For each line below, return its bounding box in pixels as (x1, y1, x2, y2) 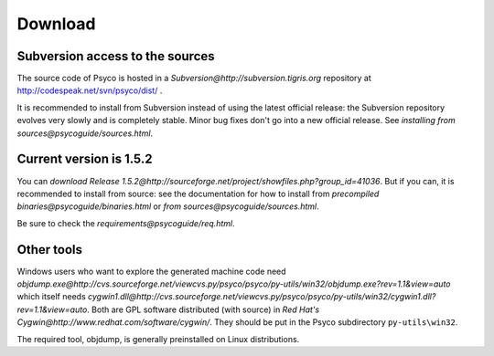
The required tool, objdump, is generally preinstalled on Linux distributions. (16, 333, 300, 344)
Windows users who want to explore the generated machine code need (16, 266, 287, 277)
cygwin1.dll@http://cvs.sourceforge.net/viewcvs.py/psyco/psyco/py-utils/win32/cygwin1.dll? (87, 291, 436, 302)
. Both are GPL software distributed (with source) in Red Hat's (87, 304, 320, 315)
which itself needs (16, 291, 86, 302)
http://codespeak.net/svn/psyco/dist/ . (16, 85, 163, 96)
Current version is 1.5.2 (16, 152, 153, 167)
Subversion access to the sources (16, 48, 215, 64)
